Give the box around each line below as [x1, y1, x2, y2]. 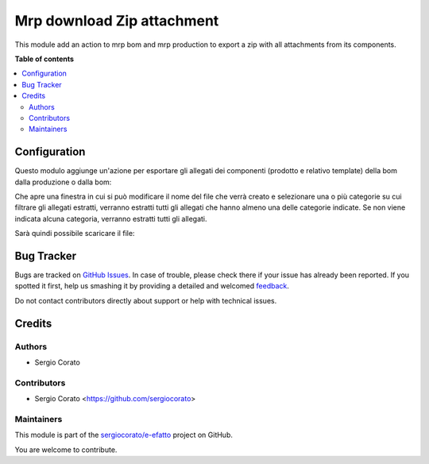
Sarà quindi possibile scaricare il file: [14, 229, 135, 238]
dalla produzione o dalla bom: [14, 177, 112, 187]
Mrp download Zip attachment [14, 12, 219, 29]
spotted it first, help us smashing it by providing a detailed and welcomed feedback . [14, 281, 290, 291]
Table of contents [14, 54, 75, 64]
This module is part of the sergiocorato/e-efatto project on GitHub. [14, 430, 234, 440]
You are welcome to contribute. [14, 445, 118, 454]
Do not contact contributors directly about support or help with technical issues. [14, 296, 277, 305]
